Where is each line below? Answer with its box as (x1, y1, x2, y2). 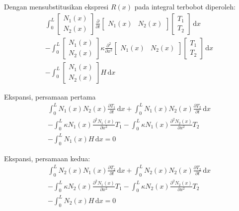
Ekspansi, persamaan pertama (4, 91, 96, 102)
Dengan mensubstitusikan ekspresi (4, 1, 109, 11)
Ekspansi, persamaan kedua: (4, 153, 90, 163)
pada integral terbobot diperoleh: (134, 1, 236, 11)
